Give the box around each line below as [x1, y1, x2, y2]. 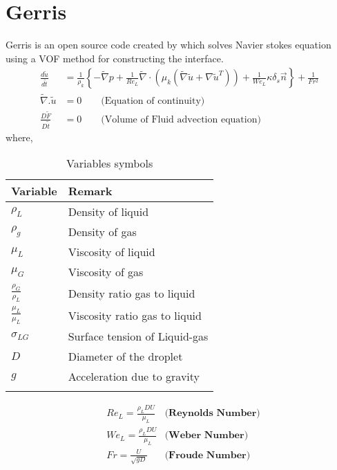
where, [6, 129, 33, 144]
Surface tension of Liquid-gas [68, 328, 209, 345]
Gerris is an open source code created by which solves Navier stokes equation [6, 37, 331, 52]
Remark [68, 183, 113, 199]
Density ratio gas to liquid [68, 284, 195, 301]
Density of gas [68, 224, 137, 240]
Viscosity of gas [68, 264, 144, 280]
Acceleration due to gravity [68, 368, 200, 385]
